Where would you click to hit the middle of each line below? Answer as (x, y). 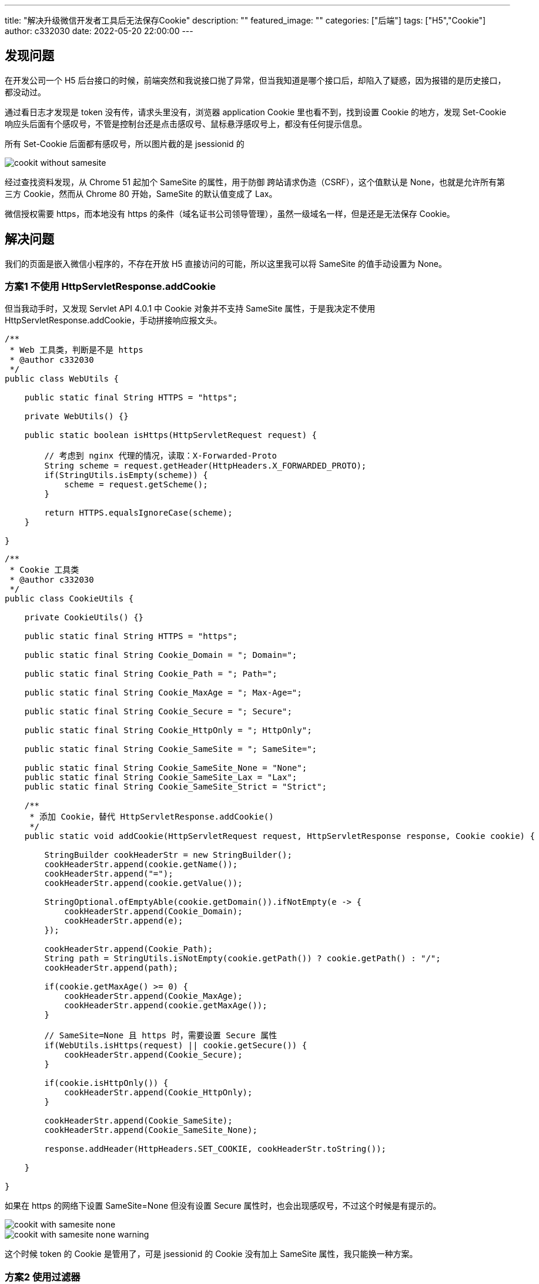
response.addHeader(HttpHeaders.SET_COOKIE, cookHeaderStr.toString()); (215, 1149)
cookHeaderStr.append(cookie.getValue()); (143, 883)
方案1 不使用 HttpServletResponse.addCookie (110, 287)
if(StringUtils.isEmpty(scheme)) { (126, 475)
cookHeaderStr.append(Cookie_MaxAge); (153, 996)
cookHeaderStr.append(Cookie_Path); (129, 949)
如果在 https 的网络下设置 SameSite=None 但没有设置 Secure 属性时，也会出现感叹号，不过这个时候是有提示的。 (223, 1206)
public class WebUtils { (62, 379)
